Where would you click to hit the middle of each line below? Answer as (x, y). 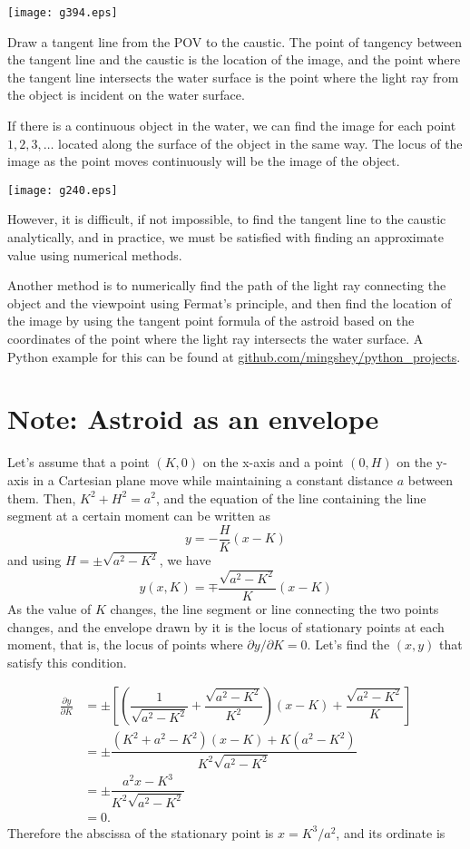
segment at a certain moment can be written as (139, 516)
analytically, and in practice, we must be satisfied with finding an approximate (226, 237)
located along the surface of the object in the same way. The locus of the (260, 143)
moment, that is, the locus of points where (125, 644)
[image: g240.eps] (63, 190)
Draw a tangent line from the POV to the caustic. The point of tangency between (235, 41)
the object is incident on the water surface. (126, 95)
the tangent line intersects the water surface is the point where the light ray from (233, 77)
